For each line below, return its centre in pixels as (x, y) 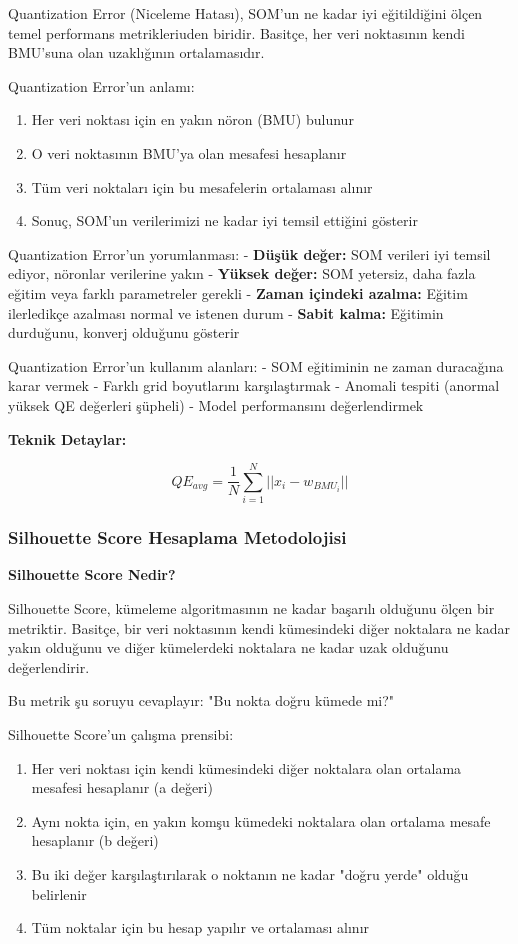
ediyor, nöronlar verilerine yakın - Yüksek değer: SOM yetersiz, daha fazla (242, 273)
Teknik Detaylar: (67, 438)
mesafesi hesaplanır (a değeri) (122, 787)
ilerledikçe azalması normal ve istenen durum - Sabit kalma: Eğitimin (226, 312)
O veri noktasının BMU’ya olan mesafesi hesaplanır (189, 152)
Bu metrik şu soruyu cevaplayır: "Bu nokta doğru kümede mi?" (201, 700)
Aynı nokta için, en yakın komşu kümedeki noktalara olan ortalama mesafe (261, 820)
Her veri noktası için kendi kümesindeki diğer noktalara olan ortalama (246, 767)
